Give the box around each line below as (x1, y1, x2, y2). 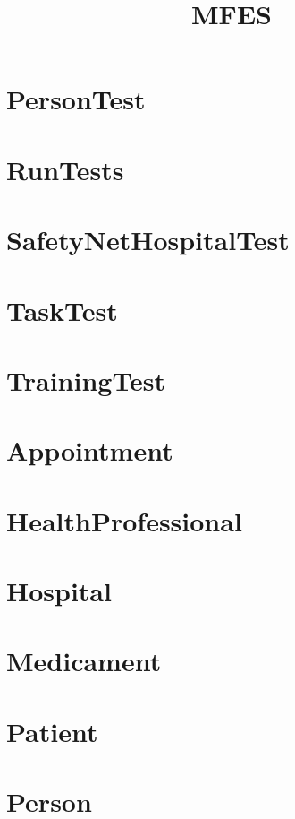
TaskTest (6, 291, 118, 328)
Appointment (6, 432, 173, 469)
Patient (6, 712, 98, 749)
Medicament (6, 642, 162, 679)
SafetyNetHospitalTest (6, 221, 290, 258)
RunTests (6, 151, 124, 187)
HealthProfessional (6, 502, 242, 539)
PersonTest (6, 81, 146, 117)
